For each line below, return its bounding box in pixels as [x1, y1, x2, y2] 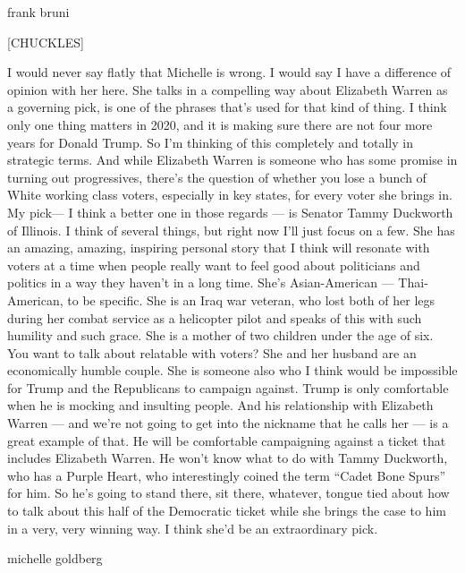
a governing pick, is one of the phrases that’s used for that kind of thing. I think [7, 98, 447, 116]
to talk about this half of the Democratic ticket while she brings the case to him [7, 501, 446, 520]
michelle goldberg [7, 549, 103, 568]
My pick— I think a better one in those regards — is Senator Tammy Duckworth [7, 202, 453, 221]
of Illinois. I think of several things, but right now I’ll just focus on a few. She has [7, 220, 455, 239]
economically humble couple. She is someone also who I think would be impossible [7, 361, 458, 380]
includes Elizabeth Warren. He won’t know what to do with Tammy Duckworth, [7, 449, 448, 467]
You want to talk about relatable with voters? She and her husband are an [7, 343, 417, 362]
